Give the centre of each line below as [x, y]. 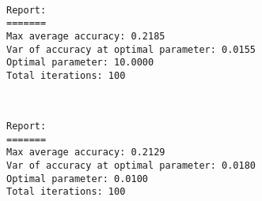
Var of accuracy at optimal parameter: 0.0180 [131, 166]
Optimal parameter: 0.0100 [77, 179]
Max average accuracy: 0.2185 [86, 36]
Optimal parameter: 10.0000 [80, 63]
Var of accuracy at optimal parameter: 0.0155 [131, 49]
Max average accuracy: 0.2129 [86, 153]
